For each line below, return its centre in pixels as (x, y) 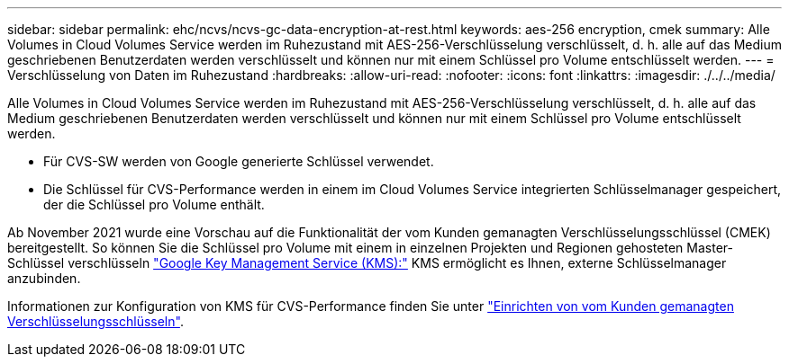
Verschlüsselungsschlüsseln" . (95, 321)
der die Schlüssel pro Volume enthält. (154, 204)
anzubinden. (44, 278)
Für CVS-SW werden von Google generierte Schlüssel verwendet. (239, 161)
